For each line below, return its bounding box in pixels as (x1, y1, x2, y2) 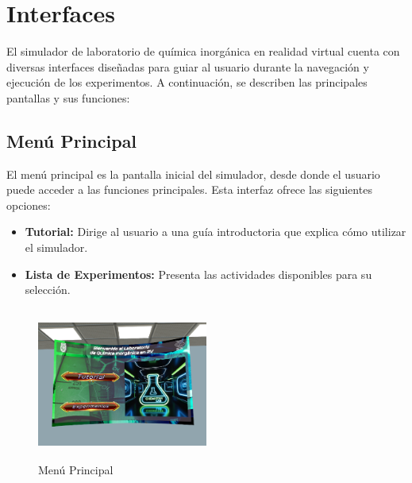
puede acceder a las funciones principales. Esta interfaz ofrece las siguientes (6, 181, 372, 198)
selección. (25, 281, 71, 298)
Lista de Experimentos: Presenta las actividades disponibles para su (25, 265, 372, 282)
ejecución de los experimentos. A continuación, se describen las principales (6, 74, 368, 91)
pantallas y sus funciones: (6, 89, 130, 106)
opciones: (6, 196, 51, 213)
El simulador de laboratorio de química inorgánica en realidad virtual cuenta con (6, 43, 400, 60)
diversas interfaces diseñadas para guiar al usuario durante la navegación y (6, 58, 369, 75)
